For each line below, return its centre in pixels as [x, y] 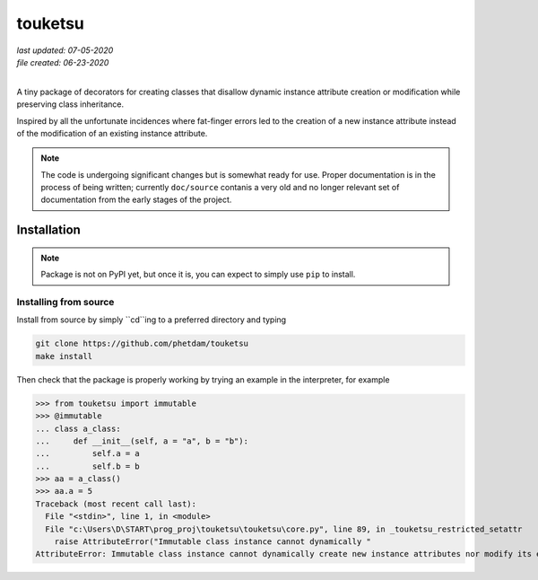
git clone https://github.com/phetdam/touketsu [142, 344]
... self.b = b [88, 466]
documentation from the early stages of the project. [136, 200]
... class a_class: [78, 428]
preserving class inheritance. [70, 104]
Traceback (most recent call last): [116, 504]
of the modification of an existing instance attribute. [112, 133]
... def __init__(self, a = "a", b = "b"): [142, 441]
